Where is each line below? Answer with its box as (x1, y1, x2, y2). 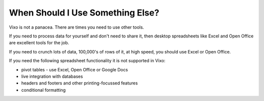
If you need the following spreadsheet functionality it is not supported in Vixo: (9, 58, 166, 64)
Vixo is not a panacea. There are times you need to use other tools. (9, 24, 144, 30)
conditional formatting (21, 87, 66, 93)
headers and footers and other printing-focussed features (21, 80, 138, 86)
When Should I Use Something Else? (9, 7, 159, 18)
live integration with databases (21, 73, 83, 79)
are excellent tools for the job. (9, 40, 69, 46)
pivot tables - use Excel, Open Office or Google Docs (21, 67, 128, 72)
